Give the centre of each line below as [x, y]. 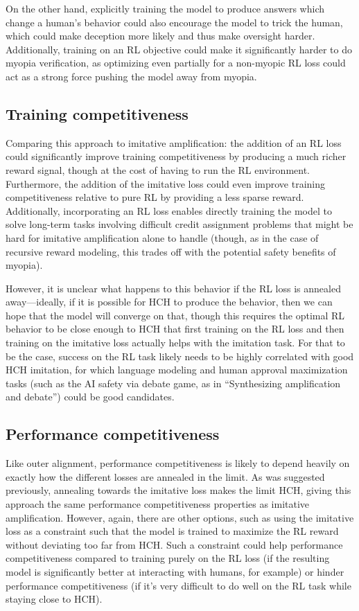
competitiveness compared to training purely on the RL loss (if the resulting [168, 558]
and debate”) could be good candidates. [90, 397]
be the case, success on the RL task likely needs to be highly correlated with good [180, 356]
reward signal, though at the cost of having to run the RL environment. [158, 169]
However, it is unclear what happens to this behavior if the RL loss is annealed [173, 288]
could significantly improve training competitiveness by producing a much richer [176, 156]
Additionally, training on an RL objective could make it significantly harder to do [179, 49]
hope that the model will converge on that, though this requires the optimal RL [175, 315]
